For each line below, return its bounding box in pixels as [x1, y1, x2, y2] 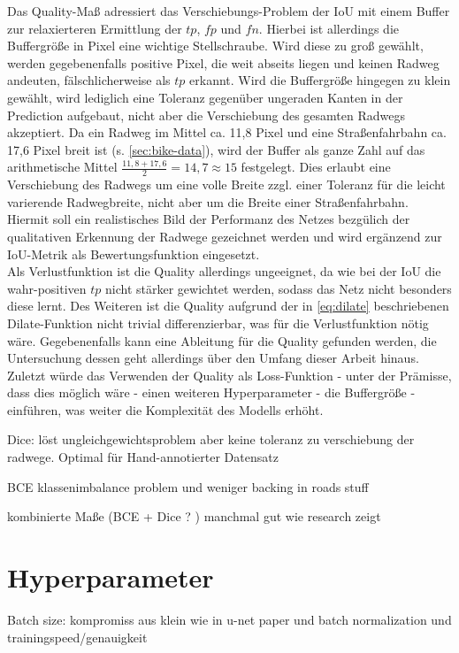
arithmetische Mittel [7, 157, 118, 176]
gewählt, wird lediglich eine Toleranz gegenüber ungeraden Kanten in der [7, 88, 403, 106]
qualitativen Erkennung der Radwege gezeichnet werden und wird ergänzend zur [7, 227, 442, 245]
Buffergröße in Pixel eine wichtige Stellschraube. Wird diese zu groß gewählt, [7, 36, 424, 55]
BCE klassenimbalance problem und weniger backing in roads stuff [7, 477, 369, 496]
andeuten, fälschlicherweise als [7, 71, 171, 89]
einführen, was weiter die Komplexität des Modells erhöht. [7, 400, 324, 419]
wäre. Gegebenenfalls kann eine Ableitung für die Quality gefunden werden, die [7, 331, 437, 350]
